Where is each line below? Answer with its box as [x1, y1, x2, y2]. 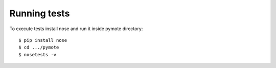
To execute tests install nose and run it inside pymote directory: [9, 26, 143, 32]
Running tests [9, 8, 70, 19]
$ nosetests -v [18, 52, 57, 57]
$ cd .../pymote [18, 44, 59, 51]
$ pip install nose [18, 37, 67, 43]
